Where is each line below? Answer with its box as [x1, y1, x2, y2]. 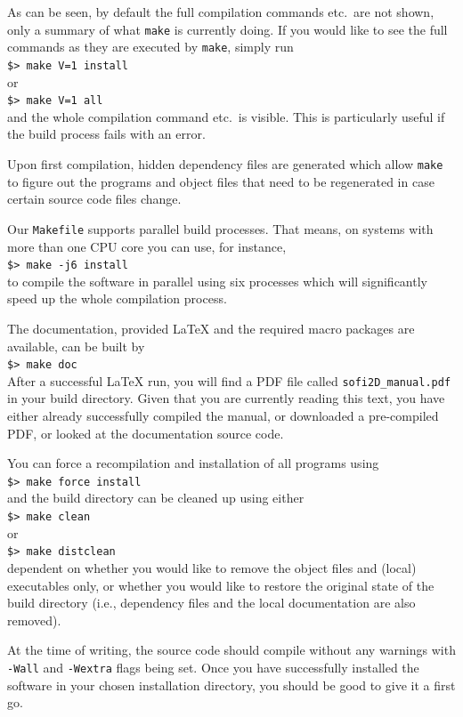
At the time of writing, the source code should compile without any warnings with [7, 640, 456, 659]
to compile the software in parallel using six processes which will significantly [7, 271, 427, 290]
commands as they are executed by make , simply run [7, 37, 294, 56]
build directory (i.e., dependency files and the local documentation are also [7, 593, 416, 612]
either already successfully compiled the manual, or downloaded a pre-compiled [7, 407, 439, 425]
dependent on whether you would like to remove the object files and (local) [7, 558, 417, 576]
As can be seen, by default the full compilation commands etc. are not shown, [7, 3, 435, 20]
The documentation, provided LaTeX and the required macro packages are [7, 318, 415, 337]
